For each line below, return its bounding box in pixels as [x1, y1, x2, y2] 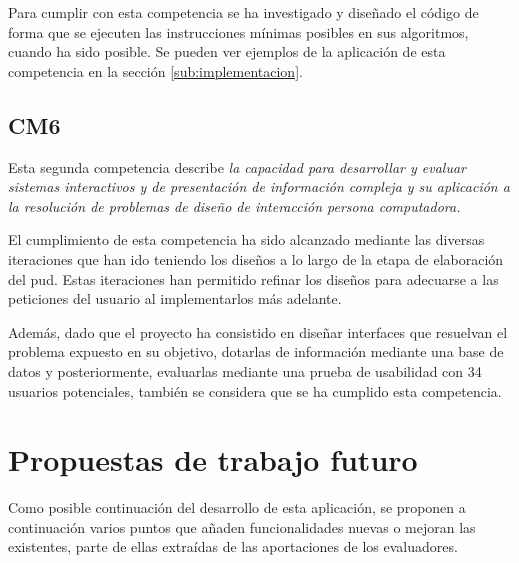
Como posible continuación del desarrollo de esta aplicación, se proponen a [8, 497, 466, 518]
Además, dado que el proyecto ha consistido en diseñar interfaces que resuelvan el [8, 321, 508, 342]
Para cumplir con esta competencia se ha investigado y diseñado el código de [8, 2, 479, 22]
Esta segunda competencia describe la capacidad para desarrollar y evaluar [8, 156, 467, 177]
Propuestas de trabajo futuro [8, 439, 418, 480]
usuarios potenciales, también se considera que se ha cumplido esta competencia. [8, 380, 502, 401]
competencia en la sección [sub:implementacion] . [8, 60, 303, 81]
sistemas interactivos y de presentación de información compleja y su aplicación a [8, 176, 510, 197]
